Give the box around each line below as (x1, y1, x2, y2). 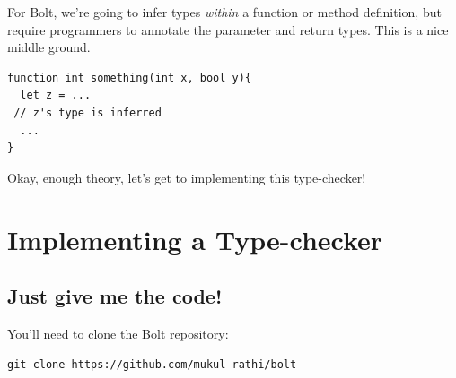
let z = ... (20, 89, 92, 102)
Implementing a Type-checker (7, 220, 383, 257)
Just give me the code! (7, 282, 223, 310)
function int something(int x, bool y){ (7, 71, 252, 84)
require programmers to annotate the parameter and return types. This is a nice (7, 20, 449, 39)
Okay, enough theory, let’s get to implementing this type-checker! (7, 168, 366, 186)
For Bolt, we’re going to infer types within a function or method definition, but (7, 3, 442, 21)
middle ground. (7, 38, 91, 56)
